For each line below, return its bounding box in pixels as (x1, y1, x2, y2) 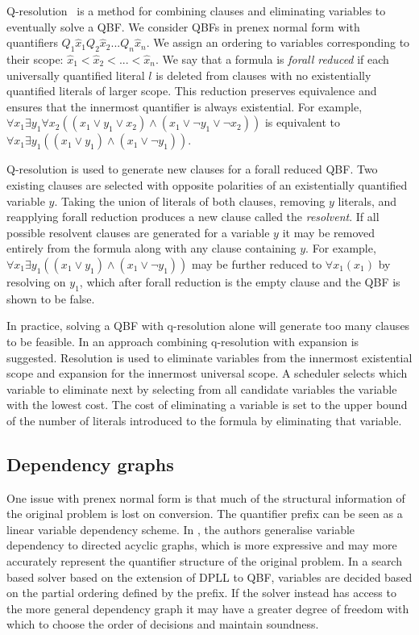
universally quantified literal (6, 66, 145, 83)
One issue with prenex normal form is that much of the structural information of (6, 489, 405, 506)
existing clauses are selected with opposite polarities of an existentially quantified (6, 176, 408, 193)
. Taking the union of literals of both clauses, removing (54, 192, 326, 209)
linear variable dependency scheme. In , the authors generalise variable (6, 520, 355, 537)
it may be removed (282, 224, 375, 240)
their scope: (6, 50, 64, 67)
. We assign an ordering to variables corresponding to (146, 34, 410, 51)
